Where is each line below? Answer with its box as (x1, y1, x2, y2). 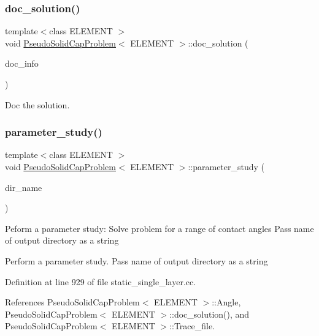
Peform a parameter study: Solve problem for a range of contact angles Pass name (5, 222, 314, 234)
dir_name (5, 181, 42, 193)
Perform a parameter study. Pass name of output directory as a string (5, 254, 268, 267)
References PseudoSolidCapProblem (5, 296, 140, 308)
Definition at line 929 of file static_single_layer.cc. (5, 275, 196, 288)
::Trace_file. (169, 319, 215, 332)
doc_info (5, 57, 39, 70)
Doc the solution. (5, 98, 70, 111)
